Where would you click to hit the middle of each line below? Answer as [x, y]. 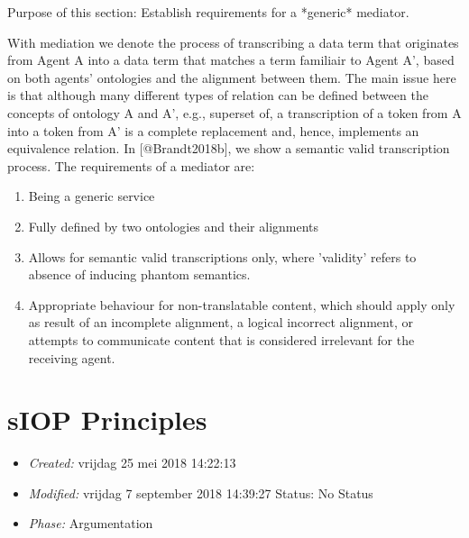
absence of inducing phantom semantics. [139, 274]
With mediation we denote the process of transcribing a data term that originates [233, 42]
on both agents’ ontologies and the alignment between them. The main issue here [232, 77]
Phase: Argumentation [91, 523]
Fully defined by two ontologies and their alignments [174, 226]
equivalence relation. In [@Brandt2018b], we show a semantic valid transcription [229, 148]
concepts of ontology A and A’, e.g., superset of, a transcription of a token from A [234, 112]
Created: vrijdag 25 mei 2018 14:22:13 [132, 463]
